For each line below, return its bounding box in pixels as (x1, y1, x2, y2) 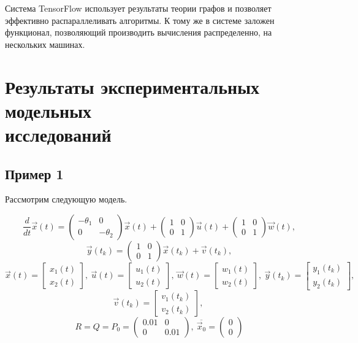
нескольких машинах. (5, 37, 85, 50)
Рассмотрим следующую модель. (5, 193, 128, 206)
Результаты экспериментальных (5, 74, 260, 99)
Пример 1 (5, 164, 64, 183)
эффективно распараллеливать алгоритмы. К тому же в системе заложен (5, 13, 275, 26)
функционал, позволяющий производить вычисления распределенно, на (5, 26, 272, 39)
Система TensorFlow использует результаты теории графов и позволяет (5, 2, 272, 14)
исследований (5, 121, 112, 147)
